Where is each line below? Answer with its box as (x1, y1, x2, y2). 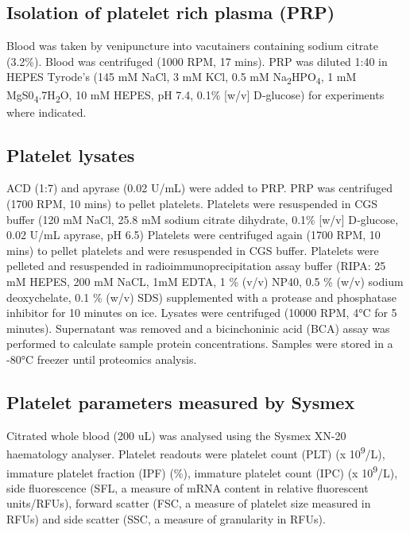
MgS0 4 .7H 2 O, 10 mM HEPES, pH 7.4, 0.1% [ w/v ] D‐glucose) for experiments (6, 86, 385, 105)
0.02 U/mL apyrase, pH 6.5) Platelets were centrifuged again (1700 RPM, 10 (6, 226, 381, 243)
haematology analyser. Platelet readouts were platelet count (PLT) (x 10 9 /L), (6, 443, 385, 462)
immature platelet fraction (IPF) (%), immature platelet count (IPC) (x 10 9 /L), (6, 462, 398, 481)
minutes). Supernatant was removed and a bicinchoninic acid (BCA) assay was (6, 319, 390, 336)
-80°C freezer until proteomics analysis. (6, 350, 197, 367)
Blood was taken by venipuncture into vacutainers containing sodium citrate (6, 37, 379, 54)
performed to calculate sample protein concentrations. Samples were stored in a (6, 335, 393, 352)
